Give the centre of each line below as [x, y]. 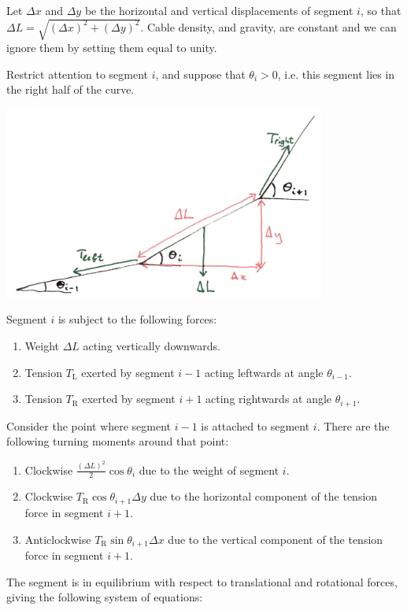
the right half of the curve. [70, 89]
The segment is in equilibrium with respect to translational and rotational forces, [202, 581]
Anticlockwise [58, 539]
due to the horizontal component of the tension [264, 496]
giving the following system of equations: [105, 597]
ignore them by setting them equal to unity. [112, 48]
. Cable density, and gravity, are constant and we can [268, 26]
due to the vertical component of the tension [276, 539]
